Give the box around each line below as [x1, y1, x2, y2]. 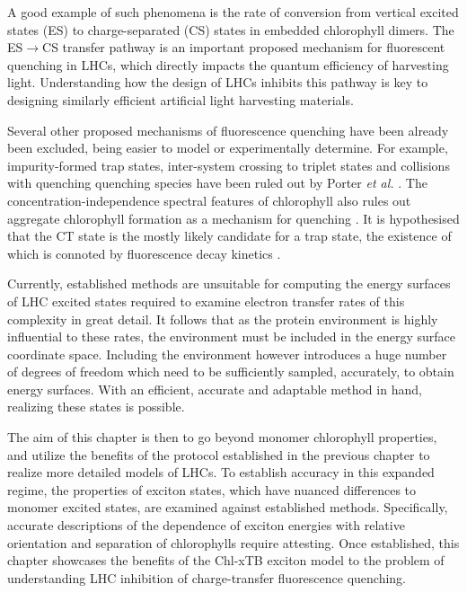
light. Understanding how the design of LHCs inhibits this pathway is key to [7, 73, 428, 92]
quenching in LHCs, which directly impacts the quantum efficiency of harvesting [7, 55, 449, 74]
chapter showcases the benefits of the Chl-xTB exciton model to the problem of [7, 551, 445, 570]
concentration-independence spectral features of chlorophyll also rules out [7, 190, 411, 209]
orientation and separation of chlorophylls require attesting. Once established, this [7, 533, 460, 552]
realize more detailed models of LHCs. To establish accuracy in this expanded [7, 463, 435, 482]
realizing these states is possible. [7, 397, 185, 416]
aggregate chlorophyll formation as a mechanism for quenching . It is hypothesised [7, 208, 460, 227]
